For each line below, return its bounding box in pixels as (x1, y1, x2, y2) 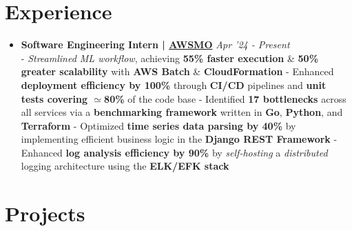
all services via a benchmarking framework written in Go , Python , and (21, 105, 343, 119)
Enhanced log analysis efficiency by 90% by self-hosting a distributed (21, 145, 328, 159)
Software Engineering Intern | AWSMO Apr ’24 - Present (21, 37, 290, 52)
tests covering (21, 91, 88, 106)
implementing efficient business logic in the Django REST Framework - (21, 132, 338, 146)
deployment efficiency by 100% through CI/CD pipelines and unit (21, 77, 327, 92)
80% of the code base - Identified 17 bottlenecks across (104, 91, 346, 106)
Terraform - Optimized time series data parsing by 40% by (21, 118, 296, 132)
